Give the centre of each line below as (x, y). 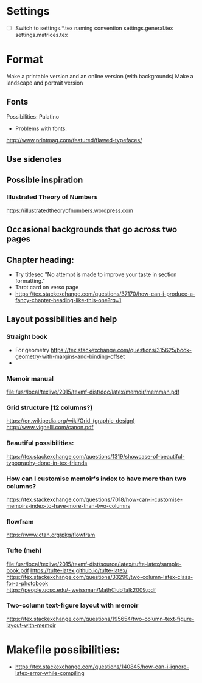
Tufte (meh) (24, 550)
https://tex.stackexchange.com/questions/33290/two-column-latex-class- (100, 577)
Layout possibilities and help (62, 320)
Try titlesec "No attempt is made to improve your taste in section (96, 274)
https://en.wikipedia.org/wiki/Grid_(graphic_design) (71, 421)
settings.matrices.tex (41, 35)
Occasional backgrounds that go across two (92, 230)
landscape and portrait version (45, 83)
